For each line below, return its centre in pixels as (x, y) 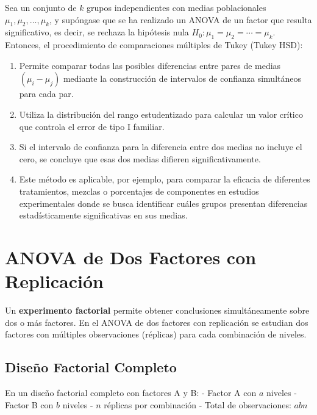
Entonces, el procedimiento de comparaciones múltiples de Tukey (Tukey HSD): (154, 45)
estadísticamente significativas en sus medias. (103, 215)
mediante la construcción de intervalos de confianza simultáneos (182, 78)
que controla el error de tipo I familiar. (92, 126)
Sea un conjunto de (41, 7)
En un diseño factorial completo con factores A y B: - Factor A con (131, 393)
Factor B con (29, 404)
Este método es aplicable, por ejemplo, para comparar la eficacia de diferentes (165, 179)
